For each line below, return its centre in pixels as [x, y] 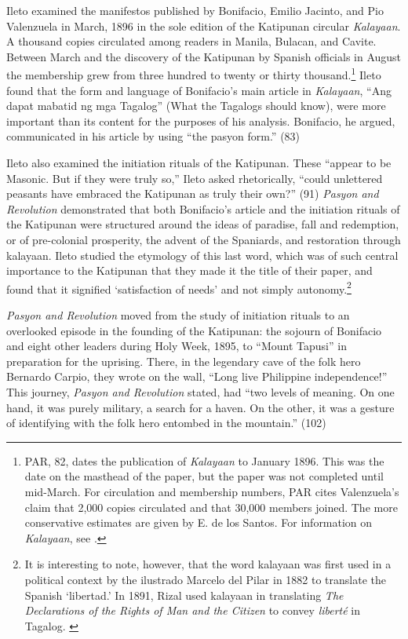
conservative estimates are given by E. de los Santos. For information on [199, 522]
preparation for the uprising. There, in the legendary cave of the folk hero [184, 361]
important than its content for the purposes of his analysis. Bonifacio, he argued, [201, 120]
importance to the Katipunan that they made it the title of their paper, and [189, 270]
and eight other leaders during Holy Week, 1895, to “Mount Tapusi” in [177, 346]
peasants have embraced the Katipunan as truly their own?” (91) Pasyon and [193, 194]
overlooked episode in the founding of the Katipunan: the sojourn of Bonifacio [194, 330]
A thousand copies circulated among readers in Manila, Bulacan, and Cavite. [191, 41]
